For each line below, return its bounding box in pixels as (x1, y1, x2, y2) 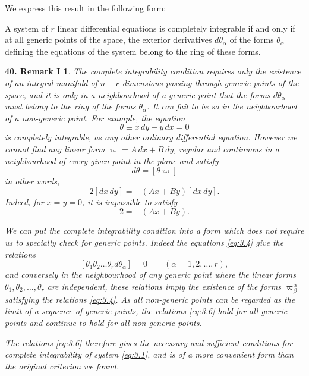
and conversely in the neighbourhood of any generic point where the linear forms (5, 268, 296, 281)
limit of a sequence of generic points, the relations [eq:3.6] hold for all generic (5, 305, 288, 317)
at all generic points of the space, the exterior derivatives (5, 33, 212, 46)
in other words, (5, 175, 60, 187)
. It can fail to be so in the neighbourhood (147, 100, 297, 112)
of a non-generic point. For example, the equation (5, 111, 185, 124)
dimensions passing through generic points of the (122, 76, 299, 89)
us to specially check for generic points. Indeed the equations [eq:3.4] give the (5, 236, 284, 248)
